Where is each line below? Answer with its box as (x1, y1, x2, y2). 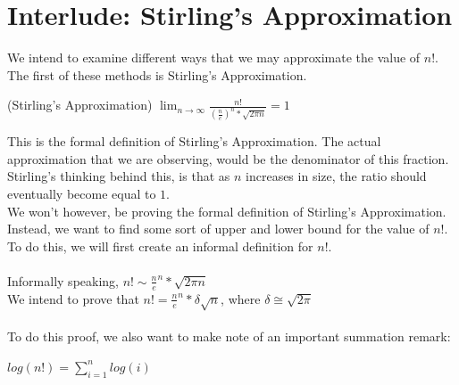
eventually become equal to (7, 184, 156, 202)
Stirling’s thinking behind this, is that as (7, 167, 230, 185)
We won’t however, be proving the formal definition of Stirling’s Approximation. (7, 201, 446, 220)
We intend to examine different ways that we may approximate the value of (7, 48, 421, 67)
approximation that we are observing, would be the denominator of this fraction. (7, 149, 449, 168)
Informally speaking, (7, 271, 119, 290)
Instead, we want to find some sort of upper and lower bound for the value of (7, 219, 430, 238)
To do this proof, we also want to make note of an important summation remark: (7, 327, 451, 346)
